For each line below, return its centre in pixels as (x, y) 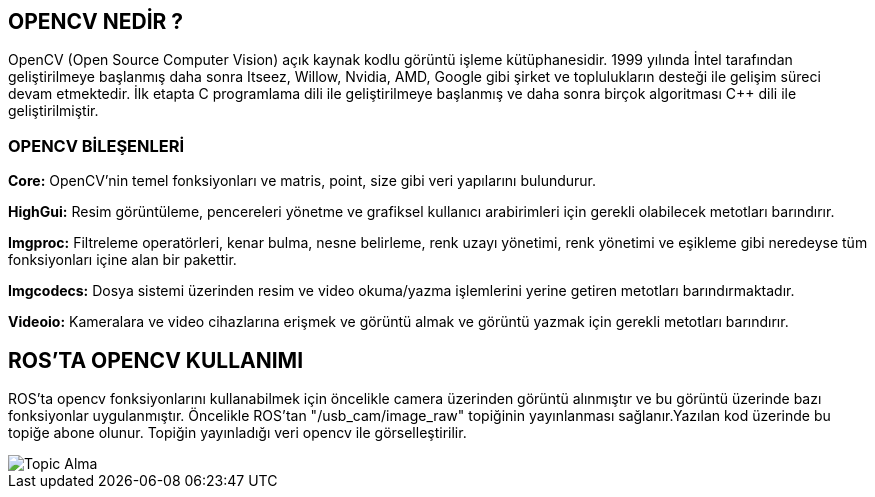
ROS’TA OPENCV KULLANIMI (156, 360)
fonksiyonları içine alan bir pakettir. (122, 260)
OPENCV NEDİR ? (96, 21)
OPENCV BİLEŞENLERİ (96, 145)
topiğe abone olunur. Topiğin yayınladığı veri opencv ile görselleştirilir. (237, 433)
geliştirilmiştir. (53, 111)
